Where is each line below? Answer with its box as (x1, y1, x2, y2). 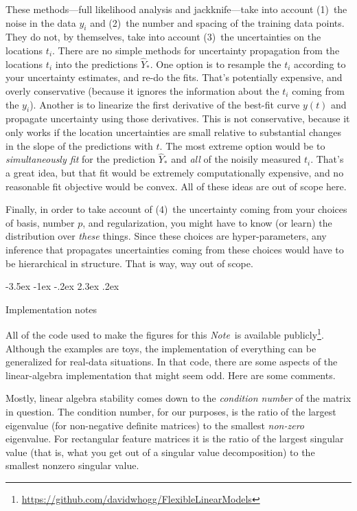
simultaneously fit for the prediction (5, 152, 156, 166)
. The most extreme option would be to (159, 138, 325, 152)
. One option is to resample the (150, 56, 281, 71)
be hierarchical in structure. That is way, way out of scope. (5, 255, 253, 270)
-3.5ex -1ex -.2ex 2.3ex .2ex (5, 279, 119, 293)
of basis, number (5, 215, 75, 229)
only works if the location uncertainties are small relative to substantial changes (5, 124, 342, 139)
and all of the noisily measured (171, 152, 301, 166)
